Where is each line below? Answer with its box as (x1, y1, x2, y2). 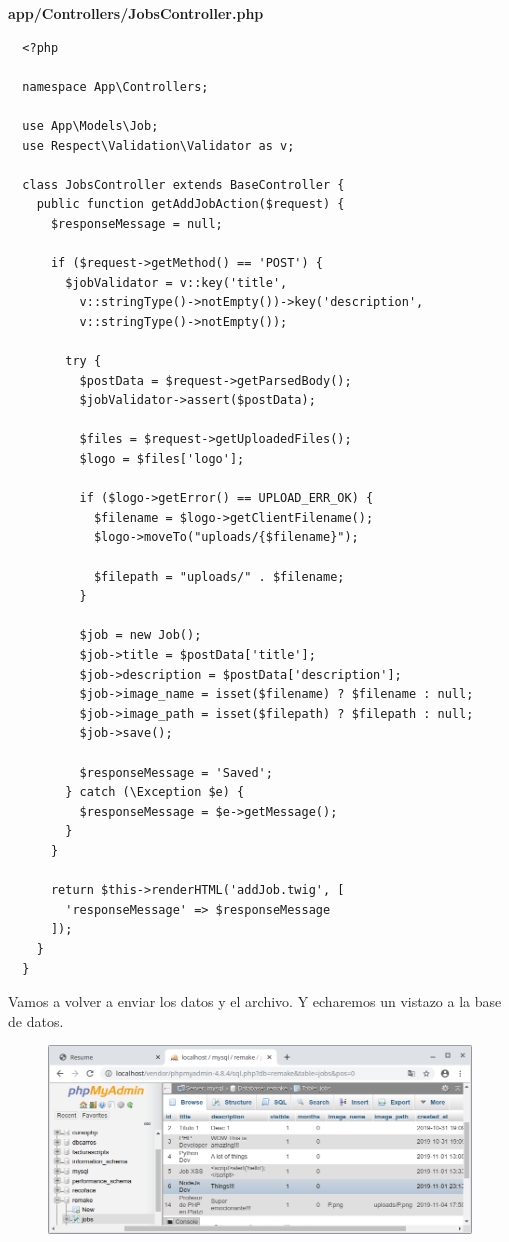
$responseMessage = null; (50, 216, 223, 231)
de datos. (8, 1010, 64, 1031)
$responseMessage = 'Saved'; (79, 765, 273, 780)
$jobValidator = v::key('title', (65, 275, 288, 290)
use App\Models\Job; (22, 118, 159, 133)
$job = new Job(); (79, 628, 202, 643)
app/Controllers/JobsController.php (8, 3, 264, 23)
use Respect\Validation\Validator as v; (22, 138, 295, 153)
